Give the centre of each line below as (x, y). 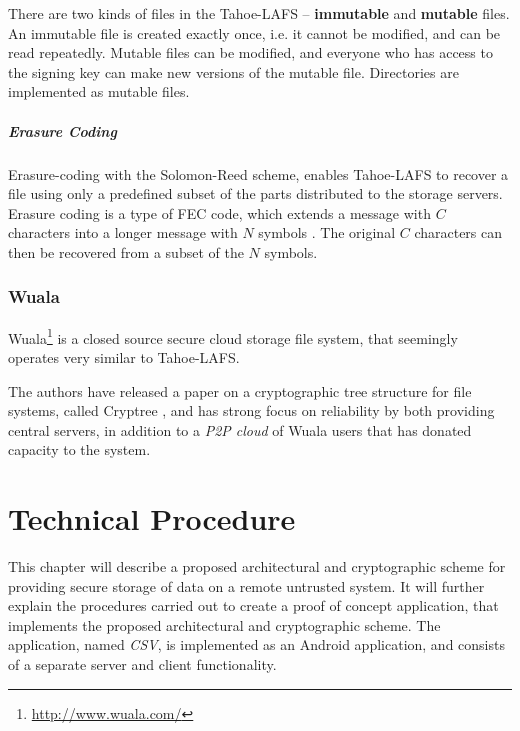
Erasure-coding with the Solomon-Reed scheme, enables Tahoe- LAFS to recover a (258, 173)
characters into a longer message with (123, 232)
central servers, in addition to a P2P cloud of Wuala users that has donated (240, 429)
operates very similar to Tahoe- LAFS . (124, 356)
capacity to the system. (79, 449)
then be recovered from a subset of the (126, 251)
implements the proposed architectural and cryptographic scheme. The (224, 624)
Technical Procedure (152, 518)
